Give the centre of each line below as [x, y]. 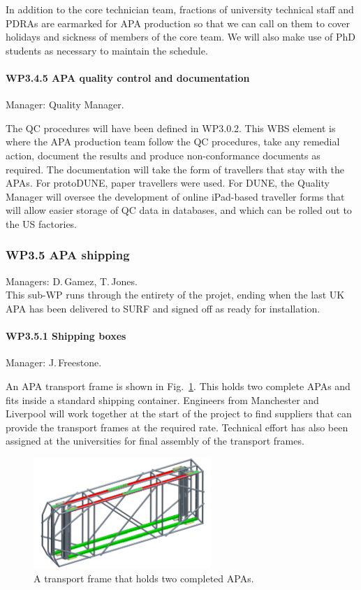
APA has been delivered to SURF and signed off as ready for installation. [163, 308]
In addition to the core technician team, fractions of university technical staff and [180, 9]
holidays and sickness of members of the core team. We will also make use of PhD [181, 37]
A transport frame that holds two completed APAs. [144, 578]
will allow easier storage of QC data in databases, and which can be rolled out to [179, 210]
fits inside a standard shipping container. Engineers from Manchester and [162, 400]
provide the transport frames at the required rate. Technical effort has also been [177, 427]
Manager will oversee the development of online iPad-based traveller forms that [175, 196]
